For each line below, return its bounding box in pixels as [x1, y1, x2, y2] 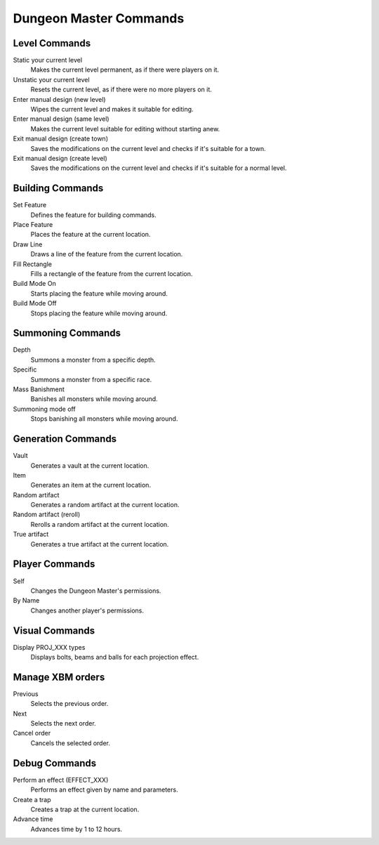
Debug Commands [13, 757, 97, 769]
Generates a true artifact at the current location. [30, 539, 169, 548]
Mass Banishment [13, 385, 65, 393]
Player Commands [13, 558, 95, 570]
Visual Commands [13, 624, 95, 636]
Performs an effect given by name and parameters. [30, 785, 178, 794]
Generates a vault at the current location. [30, 461, 149, 470]
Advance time [13, 815, 53, 823]
